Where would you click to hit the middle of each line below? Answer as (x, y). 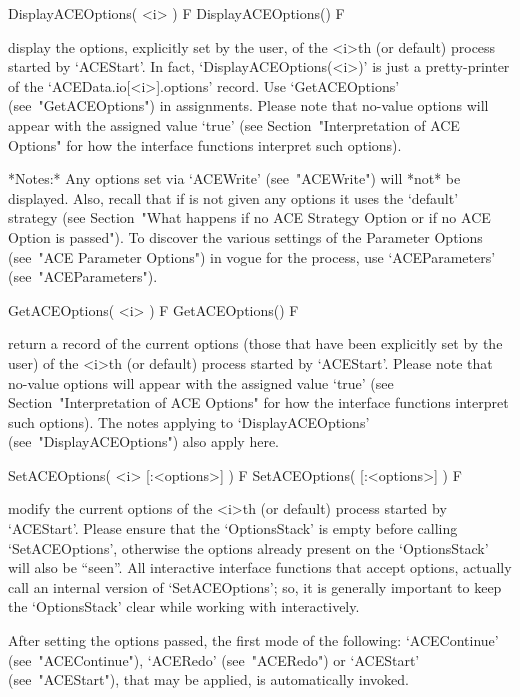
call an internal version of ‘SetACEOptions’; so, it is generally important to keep (255, 586)
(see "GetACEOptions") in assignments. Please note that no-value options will (248, 105)
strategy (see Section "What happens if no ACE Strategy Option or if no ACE (249, 217)
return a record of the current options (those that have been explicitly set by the (255, 343)
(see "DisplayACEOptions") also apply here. (143, 441)
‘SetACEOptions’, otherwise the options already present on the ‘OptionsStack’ (248, 547)
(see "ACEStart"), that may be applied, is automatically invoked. (208, 679)
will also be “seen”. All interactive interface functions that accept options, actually (260, 567)
